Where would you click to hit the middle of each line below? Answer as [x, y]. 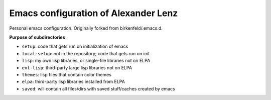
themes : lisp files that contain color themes [66, 74]
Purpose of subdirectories [37, 37]
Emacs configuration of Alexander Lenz [94, 13]
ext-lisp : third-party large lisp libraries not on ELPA [77, 67]
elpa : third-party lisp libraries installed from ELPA [73, 82]
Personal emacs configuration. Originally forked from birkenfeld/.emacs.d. [86, 28]
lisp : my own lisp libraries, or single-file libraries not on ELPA [86, 61]
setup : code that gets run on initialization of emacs [75, 46]
